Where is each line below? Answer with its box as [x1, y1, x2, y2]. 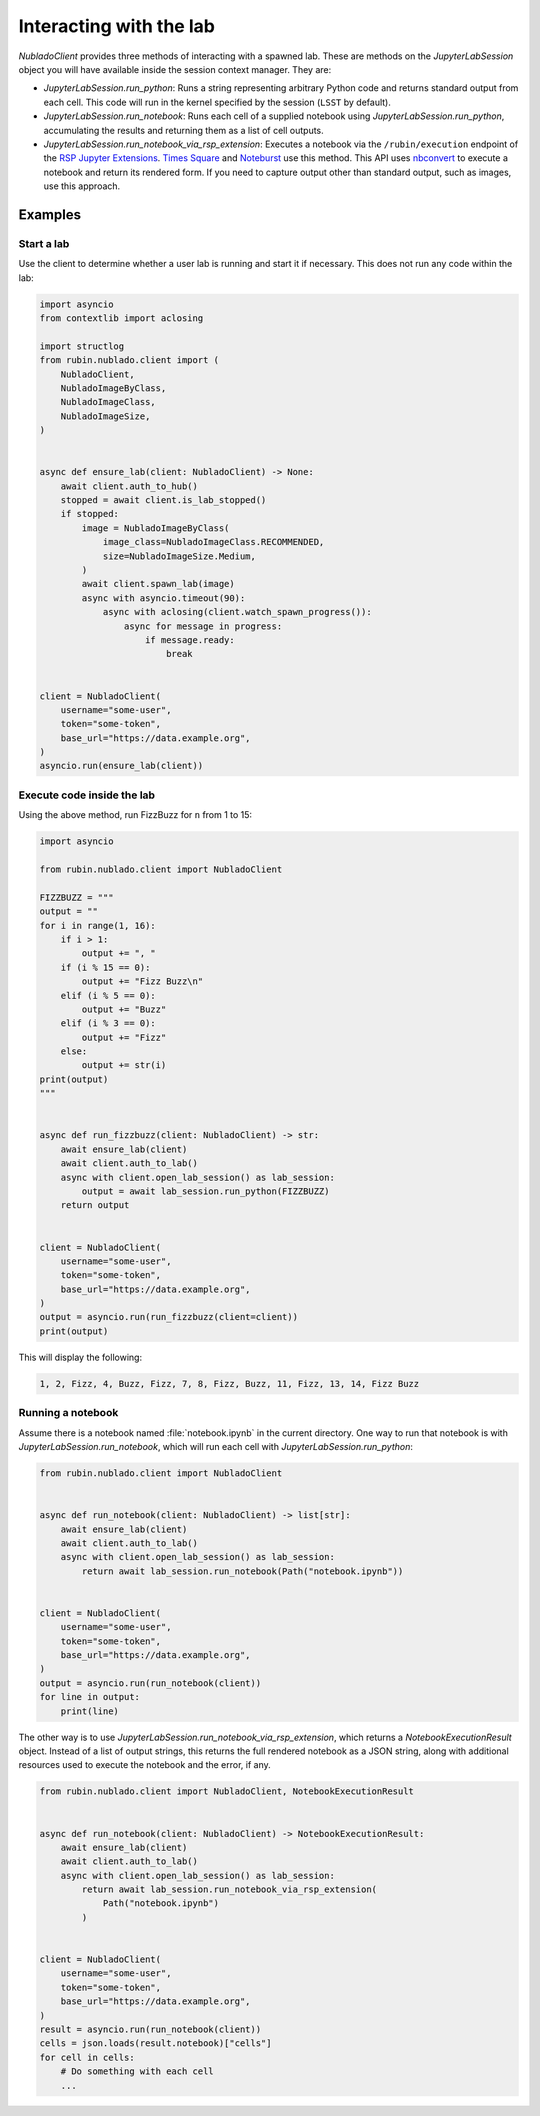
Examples [18, 206, 82, 223]
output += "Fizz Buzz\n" [81, 976, 204, 987]
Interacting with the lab [18, 15, 215, 37]
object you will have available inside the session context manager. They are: [18, 63, 332, 75]
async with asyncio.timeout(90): [81, 592, 246, 604]
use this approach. [43, 180, 121, 192]
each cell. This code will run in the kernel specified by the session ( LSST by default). [43, 96, 392, 108]
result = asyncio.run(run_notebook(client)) [39, 2023, 262, 2035]
